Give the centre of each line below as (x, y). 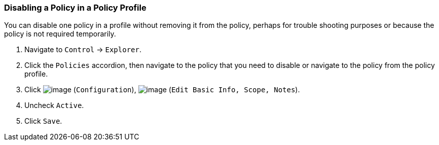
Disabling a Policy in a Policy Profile (75, 8)
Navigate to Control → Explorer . (83, 50)
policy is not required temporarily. (60, 34)
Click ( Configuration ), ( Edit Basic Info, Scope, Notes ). (162, 90)
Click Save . (43, 121)
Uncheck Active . (54, 105)
